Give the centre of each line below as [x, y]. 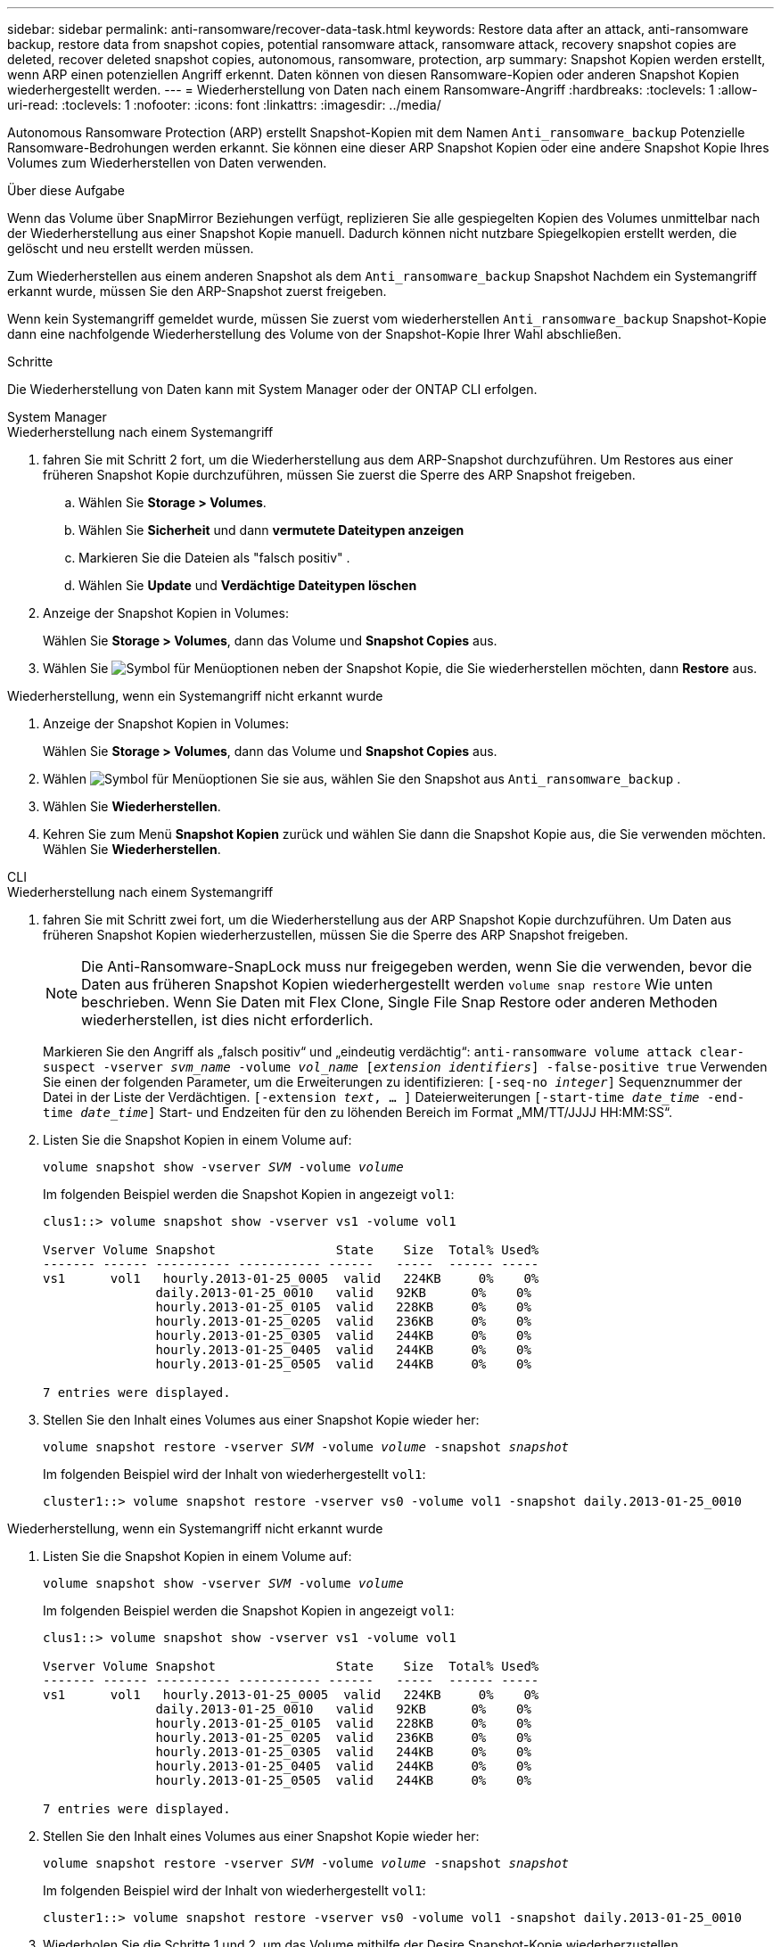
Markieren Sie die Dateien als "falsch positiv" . [214, 558]
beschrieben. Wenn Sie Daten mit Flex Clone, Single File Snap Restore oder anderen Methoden [399, 1002]
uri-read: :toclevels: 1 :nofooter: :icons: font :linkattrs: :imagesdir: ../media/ [224, 105]
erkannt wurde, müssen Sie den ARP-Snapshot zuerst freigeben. [197, 291]
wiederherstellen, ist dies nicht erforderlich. [227, 1020]
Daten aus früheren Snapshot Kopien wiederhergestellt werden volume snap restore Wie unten [397, 984]
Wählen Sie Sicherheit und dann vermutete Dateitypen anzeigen [271, 530]
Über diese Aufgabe [66, 190]
